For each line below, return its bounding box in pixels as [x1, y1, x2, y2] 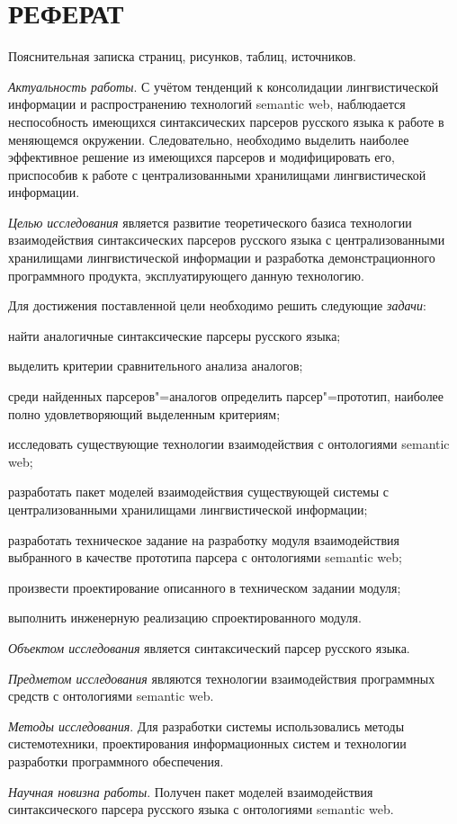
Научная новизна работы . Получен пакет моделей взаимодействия [8, 782, 373, 801]
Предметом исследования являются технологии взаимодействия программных [8, 668, 435, 687]
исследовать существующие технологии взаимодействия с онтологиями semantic [8, 434, 450, 453]
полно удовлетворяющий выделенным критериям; [8, 404, 281, 423]
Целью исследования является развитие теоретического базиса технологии [8, 212, 412, 231]
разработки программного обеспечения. [8, 751, 224, 770]
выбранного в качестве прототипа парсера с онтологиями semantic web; [8, 548, 402, 567]
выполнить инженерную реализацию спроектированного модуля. [8, 608, 362, 627]
